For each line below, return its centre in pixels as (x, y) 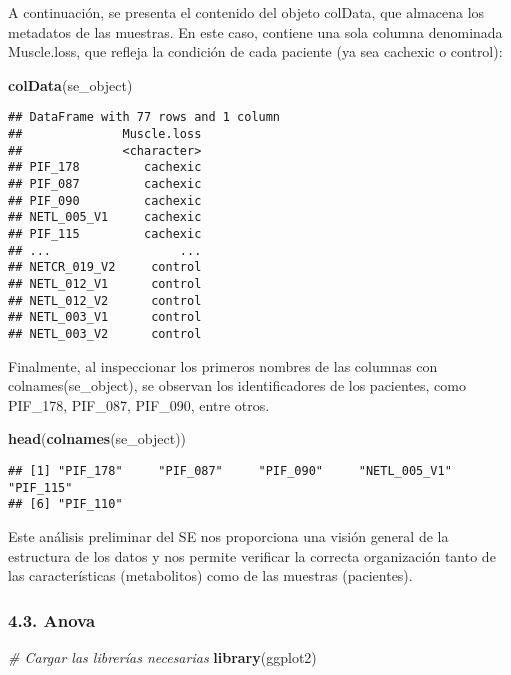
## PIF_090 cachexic (105, 200)
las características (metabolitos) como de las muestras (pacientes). (210, 575)
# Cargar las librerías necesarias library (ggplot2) (162, 656)
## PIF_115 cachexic (105, 233)
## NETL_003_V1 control (105, 317)
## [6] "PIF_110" (65, 504)
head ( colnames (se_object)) (97, 438)
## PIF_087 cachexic (105, 184)
